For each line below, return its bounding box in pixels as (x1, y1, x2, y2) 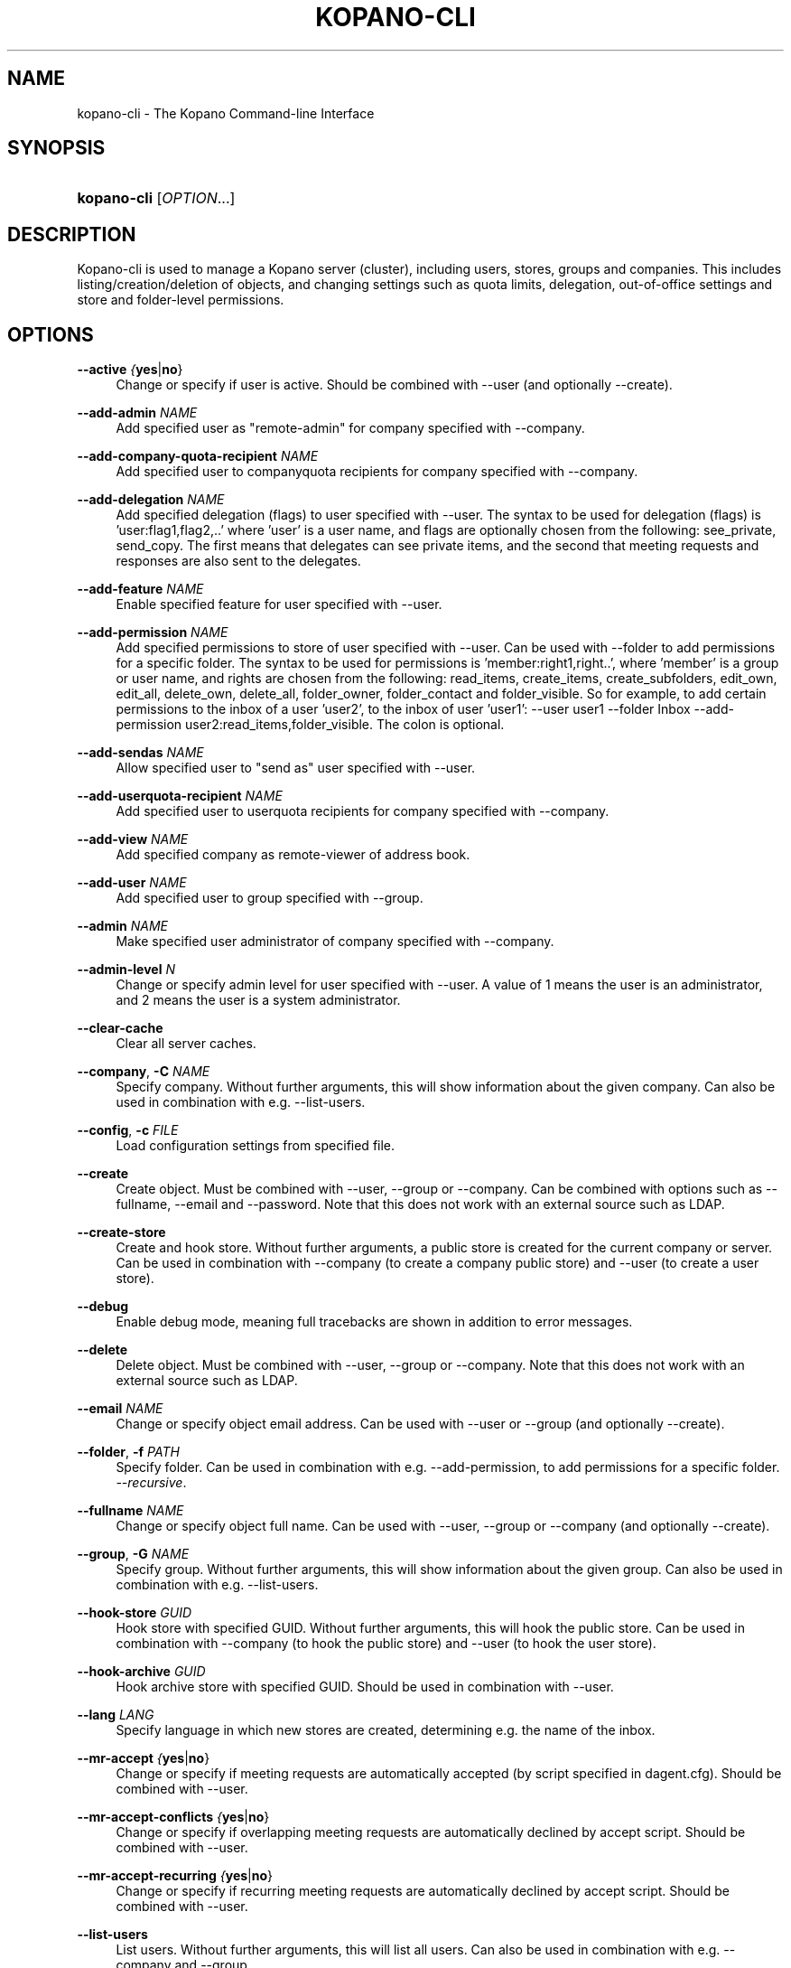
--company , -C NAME (77, 1064, 210, 1080)
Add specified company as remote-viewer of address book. (116, 847, 470, 863)
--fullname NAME (77, 1503, 184, 1519)
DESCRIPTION (7, 222, 136, 246)
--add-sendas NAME (77, 745, 204, 761)
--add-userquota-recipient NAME (77, 788, 283, 804)
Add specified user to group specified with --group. (116, 890, 423, 906)
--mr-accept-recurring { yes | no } (77, 1868, 274, 1884)
